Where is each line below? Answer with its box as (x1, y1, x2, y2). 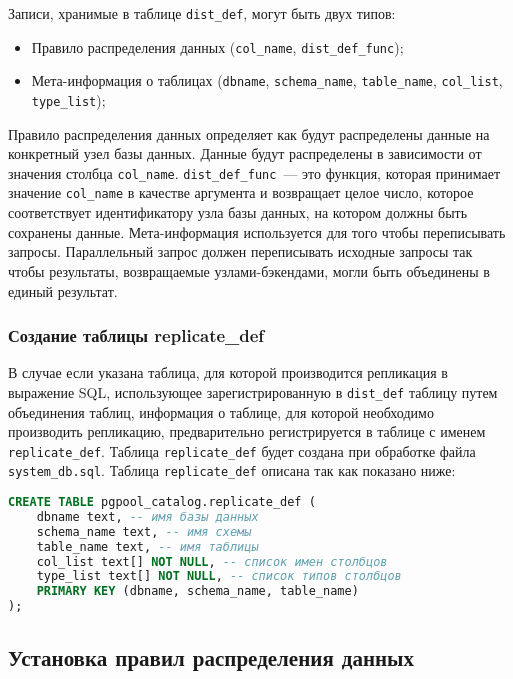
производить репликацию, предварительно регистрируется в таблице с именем (8, 421, 486, 442)
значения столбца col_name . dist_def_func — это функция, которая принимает (8, 162, 501, 183)
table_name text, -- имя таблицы (36, 539, 259, 554)
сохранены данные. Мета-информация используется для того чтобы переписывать (8, 221, 506, 242)
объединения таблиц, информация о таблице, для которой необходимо (8, 401, 434, 422)
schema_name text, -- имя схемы (36, 524, 252, 539)
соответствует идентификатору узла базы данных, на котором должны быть (8, 202, 468, 223)
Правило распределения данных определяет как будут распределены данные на (8, 123, 490, 144)
